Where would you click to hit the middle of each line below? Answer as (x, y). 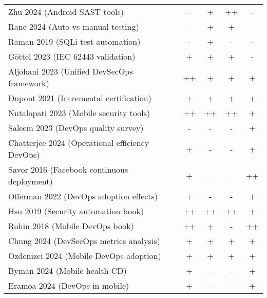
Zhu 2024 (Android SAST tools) (66, 12)
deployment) (31, 181)
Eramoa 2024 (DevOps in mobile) (69, 285)
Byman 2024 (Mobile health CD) (68, 271)
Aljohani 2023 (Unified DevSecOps (71, 71)
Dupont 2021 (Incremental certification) (80, 98)
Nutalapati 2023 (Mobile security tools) (79, 113)
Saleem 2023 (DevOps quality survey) (76, 128)
